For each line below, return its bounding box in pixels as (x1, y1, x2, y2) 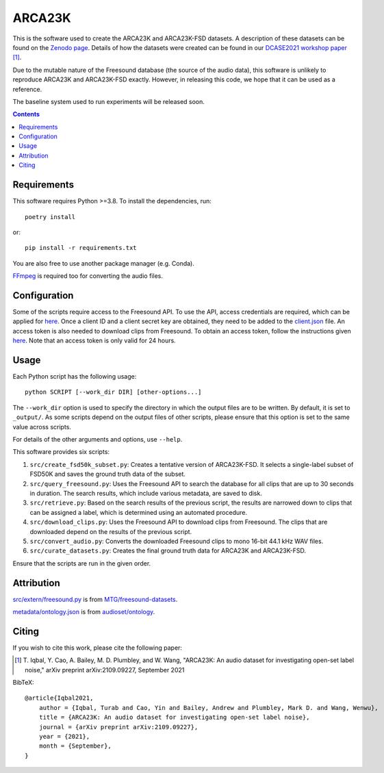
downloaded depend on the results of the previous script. (29, 527, 192, 535)
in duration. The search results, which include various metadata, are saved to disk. (29, 489, 263, 497)
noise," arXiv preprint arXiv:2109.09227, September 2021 (25, 666, 185, 674)
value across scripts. (12, 422, 72, 431)
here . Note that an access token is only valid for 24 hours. (12, 336, 176, 345)
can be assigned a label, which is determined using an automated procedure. (29, 508, 248, 516)
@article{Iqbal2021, (25, 694, 94, 702)
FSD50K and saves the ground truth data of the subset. (29, 470, 186, 479)
